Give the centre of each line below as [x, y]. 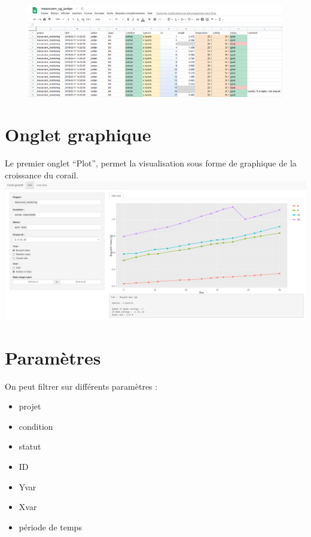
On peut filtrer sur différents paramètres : [81, 386]
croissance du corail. [42, 175]
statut [30, 446]
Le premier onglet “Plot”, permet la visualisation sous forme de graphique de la [151, 163]
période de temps [50, 527]
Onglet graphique [78, 134]
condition [36, 426]
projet [30, 406]
